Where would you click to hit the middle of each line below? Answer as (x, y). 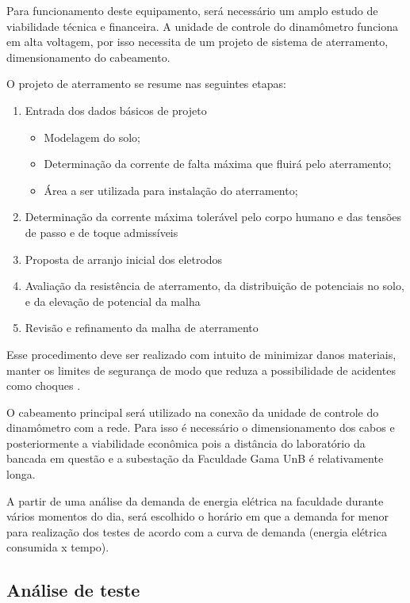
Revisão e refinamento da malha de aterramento (142, 328)
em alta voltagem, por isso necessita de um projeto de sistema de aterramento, (197, 42)
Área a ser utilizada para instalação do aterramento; (171, 190)
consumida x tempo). (58, 547)
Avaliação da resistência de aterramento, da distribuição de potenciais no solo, (215, 286)
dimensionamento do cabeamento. (88, 57)
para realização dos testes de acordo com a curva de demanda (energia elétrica (197, 531)
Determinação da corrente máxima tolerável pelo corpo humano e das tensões (213, 217)
